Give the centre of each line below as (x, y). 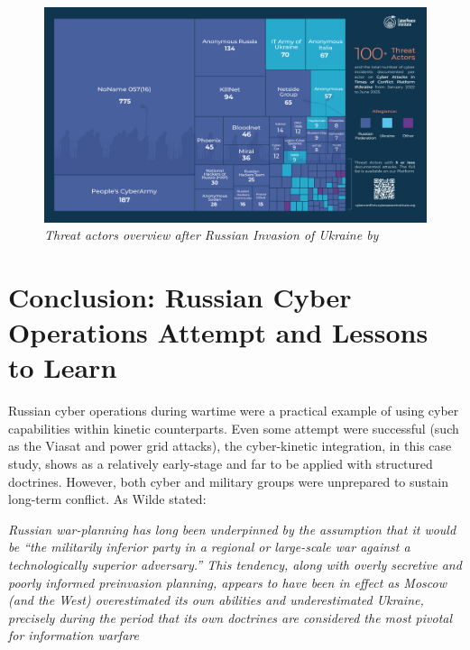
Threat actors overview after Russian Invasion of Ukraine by (212, 235)
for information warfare (74, 635)
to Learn (63, 367)
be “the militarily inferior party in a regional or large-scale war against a (209, 547)
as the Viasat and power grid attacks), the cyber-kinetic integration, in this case (230, 446)
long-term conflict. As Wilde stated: (107, 499)
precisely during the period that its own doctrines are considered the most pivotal (230, 617)
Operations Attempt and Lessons (218, 332)
